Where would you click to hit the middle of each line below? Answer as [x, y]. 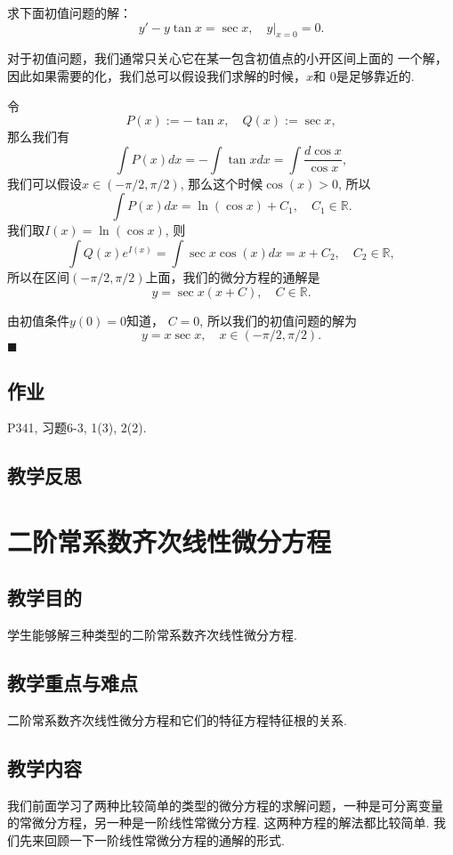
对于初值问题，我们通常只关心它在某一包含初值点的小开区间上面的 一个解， [227, 58]
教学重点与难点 [73, 683]
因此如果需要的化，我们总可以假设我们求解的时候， [157, 75]
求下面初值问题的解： [69, 12]
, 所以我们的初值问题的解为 [278, 320]
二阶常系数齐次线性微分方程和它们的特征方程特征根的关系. [177, 720]
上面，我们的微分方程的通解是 [233, 276]
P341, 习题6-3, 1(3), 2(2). [77, 427]
